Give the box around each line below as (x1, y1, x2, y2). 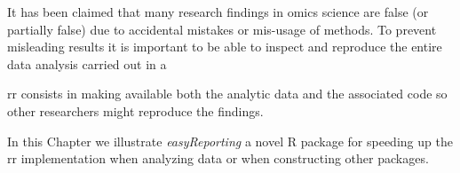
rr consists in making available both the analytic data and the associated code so (7, 84, 448, 103)
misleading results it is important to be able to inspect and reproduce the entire (7, 37, 442, 56)
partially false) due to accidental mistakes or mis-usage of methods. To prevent (7, 20, 437, 38)
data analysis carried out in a (7, 54, 167, 73)
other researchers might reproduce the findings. (7, 101, 264, 120)
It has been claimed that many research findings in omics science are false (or (7, 3, 429, 20)
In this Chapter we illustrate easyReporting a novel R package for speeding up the (7, 131, 453, 150)
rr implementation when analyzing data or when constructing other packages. (7, 149, 429, 168)
